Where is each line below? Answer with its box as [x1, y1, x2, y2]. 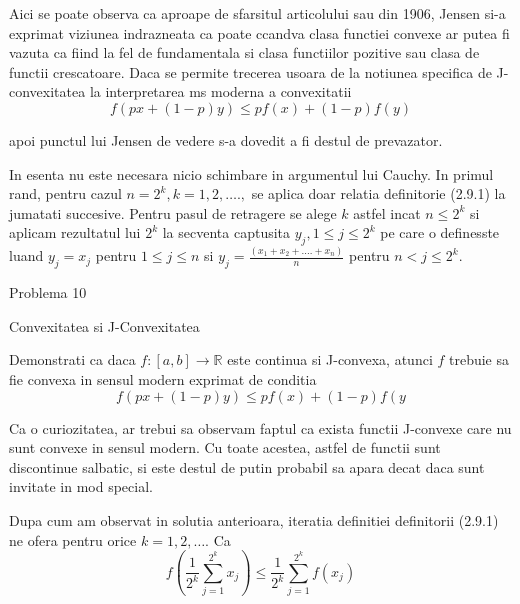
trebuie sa [448, 349, 509, 370]
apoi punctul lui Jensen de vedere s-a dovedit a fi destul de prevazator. [9, 129, 443, 150]
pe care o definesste [380, 222, 500, 243]
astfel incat [353, 202, 421, 223]
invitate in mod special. [9, 476, 153, 497]
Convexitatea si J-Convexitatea [9, 315, 200, 336]
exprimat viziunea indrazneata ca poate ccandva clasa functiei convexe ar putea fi [9, 22, 510, 43]
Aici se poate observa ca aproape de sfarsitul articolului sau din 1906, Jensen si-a [9, 3, 506, 23]
